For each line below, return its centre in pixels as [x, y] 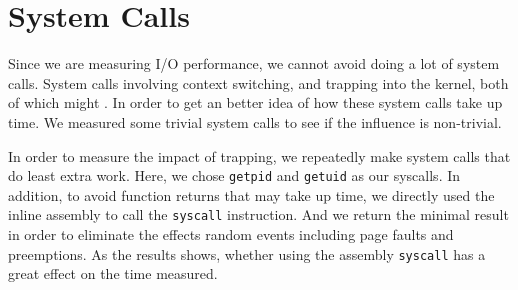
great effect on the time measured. [113, 273]
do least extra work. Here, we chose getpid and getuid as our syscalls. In [234, 175]
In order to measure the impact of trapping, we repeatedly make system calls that [259, 155]
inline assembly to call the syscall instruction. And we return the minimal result [258, 214]
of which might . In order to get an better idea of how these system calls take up [255, 102]
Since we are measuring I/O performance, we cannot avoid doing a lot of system [254, 63]
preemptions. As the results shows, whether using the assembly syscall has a [247, 253]
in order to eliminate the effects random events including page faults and [231, 234]
